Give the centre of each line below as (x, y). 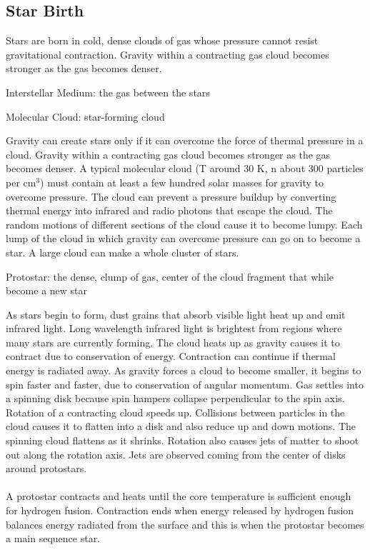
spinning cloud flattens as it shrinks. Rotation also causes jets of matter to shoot (182, 440)
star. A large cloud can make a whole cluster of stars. (122, 252)
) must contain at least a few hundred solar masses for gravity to (182, 182)
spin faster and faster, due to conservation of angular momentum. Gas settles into (185, 384)
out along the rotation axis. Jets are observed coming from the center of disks (176, 454)
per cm (21, 182)
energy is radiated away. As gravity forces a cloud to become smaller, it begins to (184, 370)
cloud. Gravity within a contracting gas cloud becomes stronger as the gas (168, 154)
